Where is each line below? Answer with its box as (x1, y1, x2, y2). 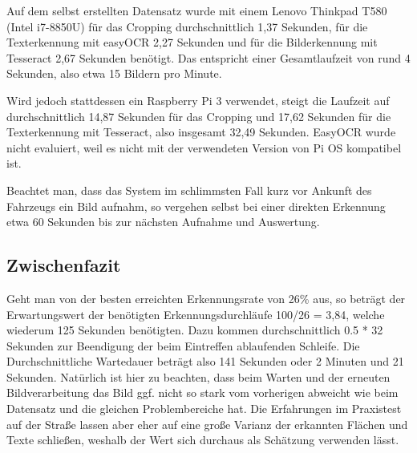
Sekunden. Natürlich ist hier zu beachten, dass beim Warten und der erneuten (6, 368, 391, 385)
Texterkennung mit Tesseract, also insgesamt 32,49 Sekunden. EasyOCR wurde (6, 123, 396, 140)
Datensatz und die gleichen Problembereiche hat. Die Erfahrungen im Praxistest (6, 400, 402, 417)
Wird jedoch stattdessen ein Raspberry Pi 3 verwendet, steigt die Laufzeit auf (6, 91, 390, 108)
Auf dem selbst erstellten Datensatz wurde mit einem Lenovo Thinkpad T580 (6, 2, 387, 18)
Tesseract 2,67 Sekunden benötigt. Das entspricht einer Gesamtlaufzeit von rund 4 (6, 49, 411, 66)
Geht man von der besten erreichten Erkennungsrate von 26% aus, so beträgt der (6, 289, 406, 306)
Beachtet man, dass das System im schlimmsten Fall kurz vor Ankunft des (6, 181, 372, 198)
